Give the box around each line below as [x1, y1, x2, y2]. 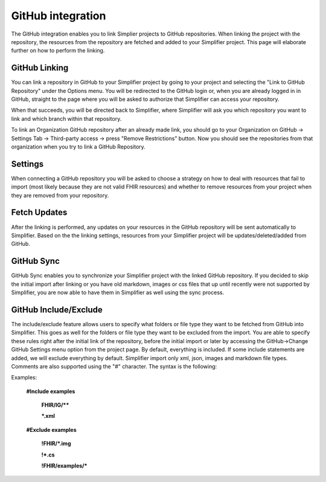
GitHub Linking [11, 63, 69, 73]
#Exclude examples [26, 426, 77, 433]
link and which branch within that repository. [11, 115, 122, 122]
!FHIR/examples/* [41, 462, 88, 469]
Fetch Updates [11, 207, 68, 217]
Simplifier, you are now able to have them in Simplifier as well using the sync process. [11, 289, 225, 296]
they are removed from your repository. [11, 191, 109, 199]
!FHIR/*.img [41, 440, 71, 447]
